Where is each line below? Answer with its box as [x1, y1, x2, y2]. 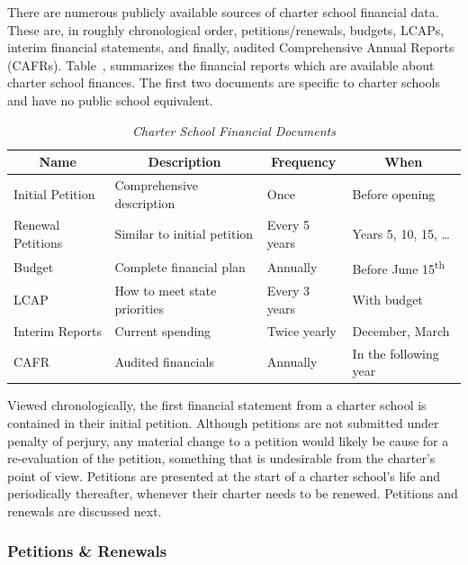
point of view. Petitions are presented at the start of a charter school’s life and [7, 466, 441, 485]
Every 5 [266, 215, 310, 234]
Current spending [114, 321, 211, 340]
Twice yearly [266, 321, 337, 340]
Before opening [352, 184, 436, 203]
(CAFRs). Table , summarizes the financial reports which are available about [7, 55, 435, 74]
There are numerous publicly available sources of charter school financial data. [7, 3, 439, 21]
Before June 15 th [352, 256, 445, 278]
